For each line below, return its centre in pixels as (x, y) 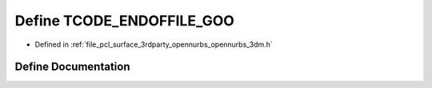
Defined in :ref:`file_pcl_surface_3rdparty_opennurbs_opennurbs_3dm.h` (154, 44)
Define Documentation (72, 67)
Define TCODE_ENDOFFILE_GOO (125, 21)
